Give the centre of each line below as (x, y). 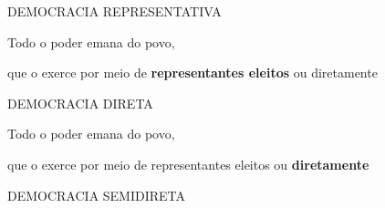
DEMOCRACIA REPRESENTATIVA (114, 11)
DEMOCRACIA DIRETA (80, 103)
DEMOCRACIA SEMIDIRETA (97, 195)
